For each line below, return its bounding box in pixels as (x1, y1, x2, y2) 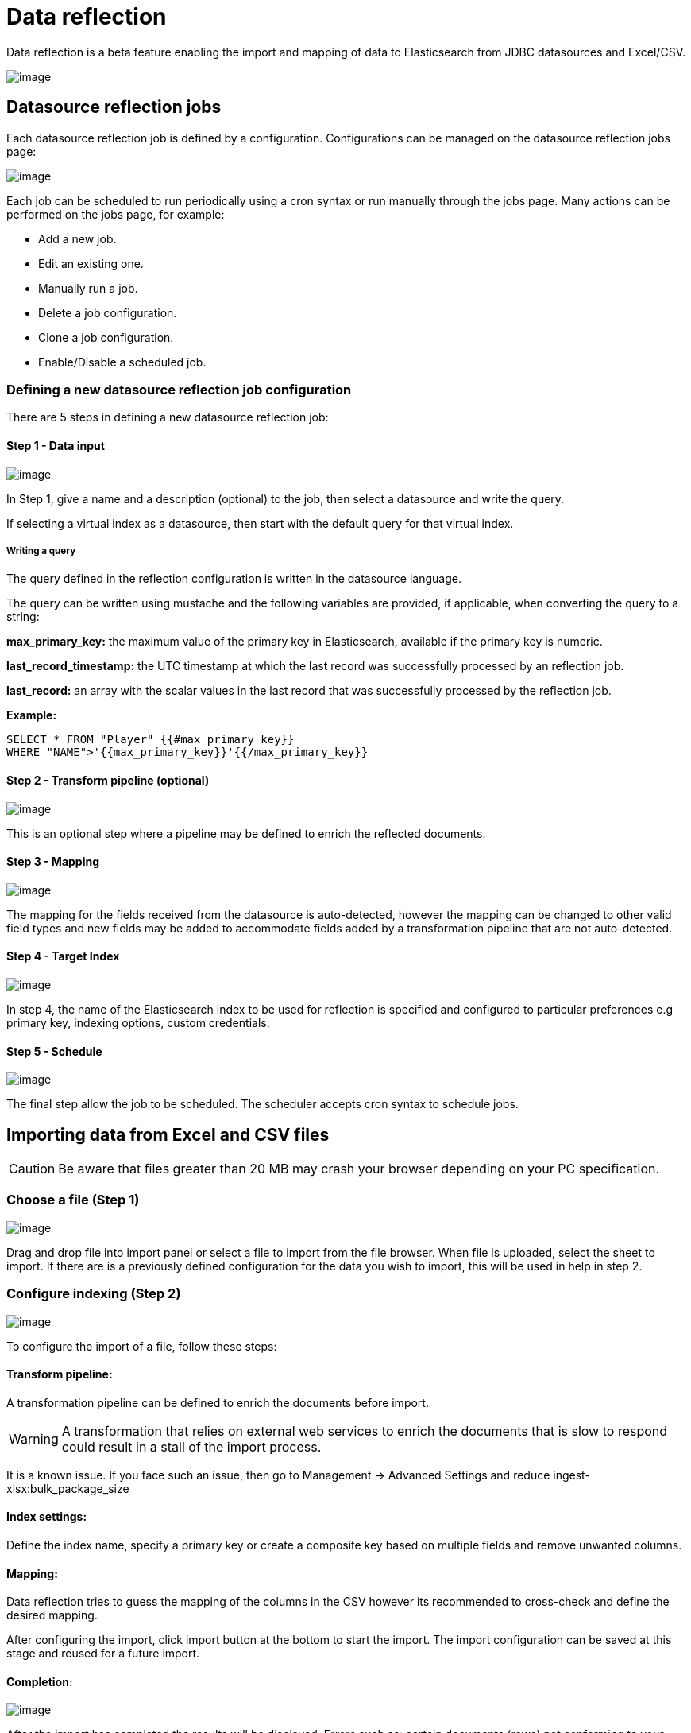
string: (6, 610, 40, 624)
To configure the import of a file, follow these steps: (6, 1339, 277, 1353)
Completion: (6, 1674, 73, 1688)
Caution (9, 1161, 56, 1177)
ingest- (553, 1467, 590, 1482)
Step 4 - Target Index (6, 949, 120, 963)
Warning (9, 1430, 59, 1447)
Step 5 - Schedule (6, 1044, 102, 1058)
